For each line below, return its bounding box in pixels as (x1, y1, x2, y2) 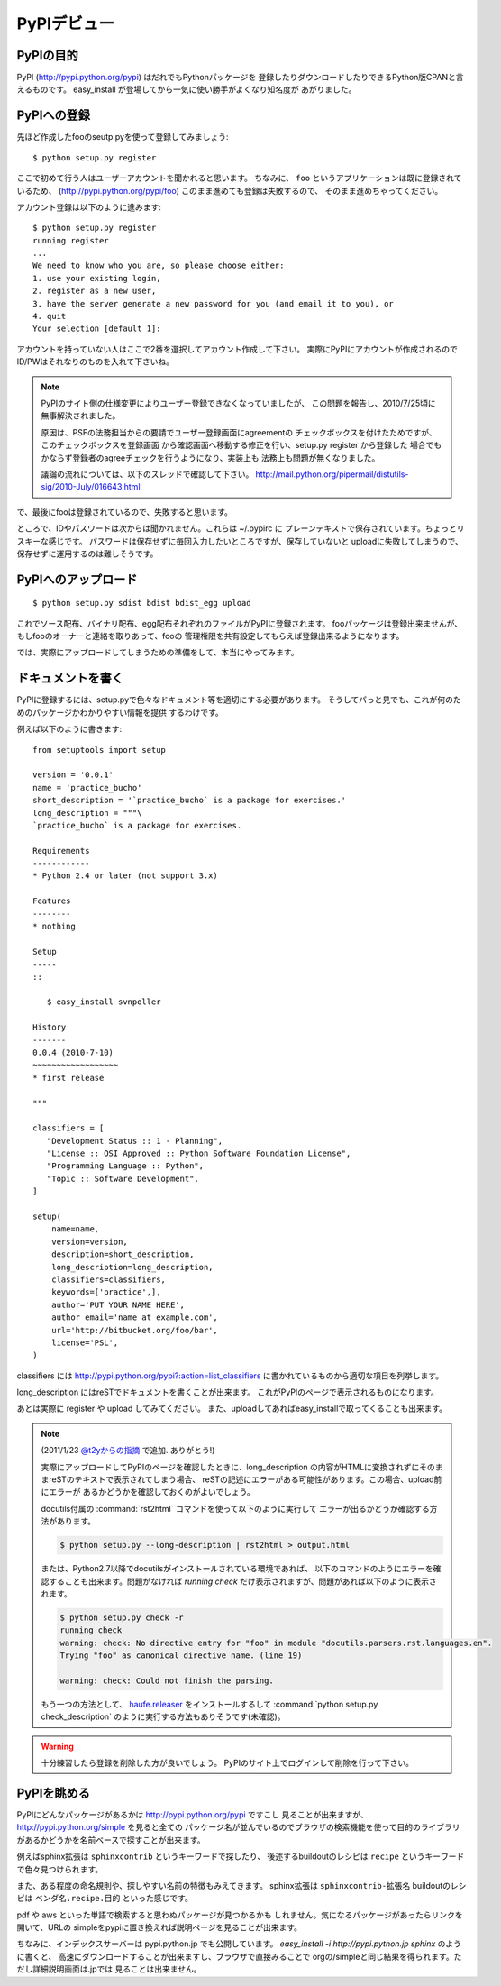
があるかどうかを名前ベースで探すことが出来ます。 (16, 1835, 205, 1845)
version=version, (50, 1236, 128, 1247)
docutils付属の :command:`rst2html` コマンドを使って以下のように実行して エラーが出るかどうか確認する (41, 1503, 430, 1514)
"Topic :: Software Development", (46, 1173, 200, 1184)
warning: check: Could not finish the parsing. (59, 1675, 274, 1686)
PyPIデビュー (16, 14, 115, 33)
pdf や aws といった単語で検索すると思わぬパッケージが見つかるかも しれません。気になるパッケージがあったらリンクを (16, 1909, 463, 1920)
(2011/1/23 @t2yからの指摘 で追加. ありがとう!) (41, 1445, 215, 1456)
